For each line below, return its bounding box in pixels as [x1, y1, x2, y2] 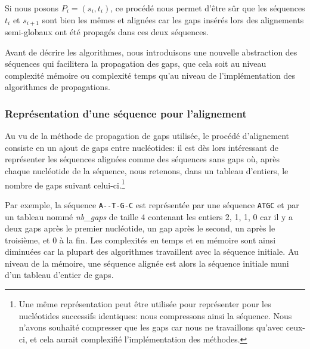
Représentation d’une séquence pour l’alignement [5, 106, 247, 121]
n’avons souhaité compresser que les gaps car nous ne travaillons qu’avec [18, 321, 284, 333]
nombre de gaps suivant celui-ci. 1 [5, 177, 125, 191]
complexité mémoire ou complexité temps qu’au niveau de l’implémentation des [5, 69, 296, 81]
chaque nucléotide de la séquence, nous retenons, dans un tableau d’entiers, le [5, 165, 289, 177]
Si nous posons [5, 2, 59, 14]
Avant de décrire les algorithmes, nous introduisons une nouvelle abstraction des [5, 45, 297, 58]
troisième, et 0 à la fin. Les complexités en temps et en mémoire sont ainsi [5, 233, 276, 246]
